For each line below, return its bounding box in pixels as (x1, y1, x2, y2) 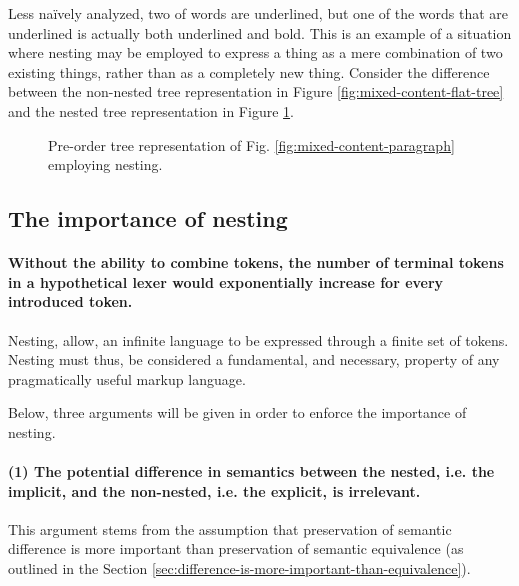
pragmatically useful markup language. (8, 368, 246, 389)
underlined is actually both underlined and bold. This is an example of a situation (8, 22, 512, 43)
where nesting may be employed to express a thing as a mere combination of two (8, 42, 503, 63)
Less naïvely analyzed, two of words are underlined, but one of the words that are (8, 3, 509, 23)
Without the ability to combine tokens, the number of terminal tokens (8, 252, 504, 273)
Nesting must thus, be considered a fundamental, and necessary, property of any (8, 349, 500, 370)
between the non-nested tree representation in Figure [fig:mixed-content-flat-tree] (8, 81, 504, 102)
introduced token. (8, 291, 133, 312)
